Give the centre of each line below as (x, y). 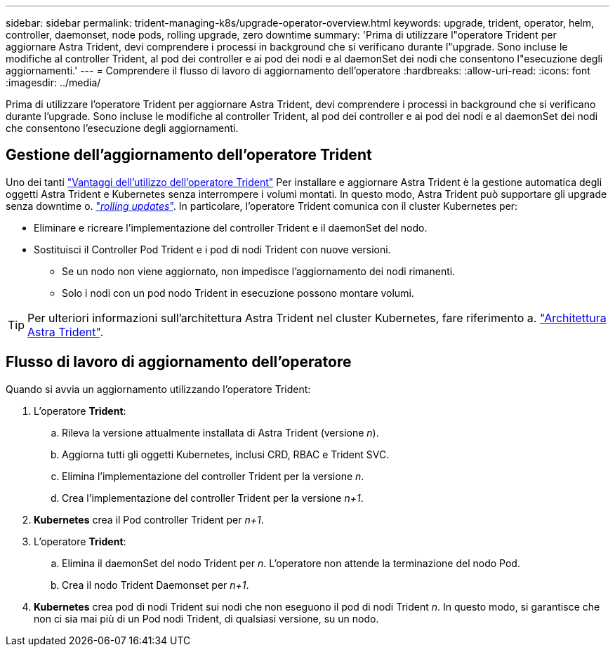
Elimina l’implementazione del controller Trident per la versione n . (213, 476)
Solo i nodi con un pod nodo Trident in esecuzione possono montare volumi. (238, 293)
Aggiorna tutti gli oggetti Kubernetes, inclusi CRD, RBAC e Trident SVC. (226, 454)
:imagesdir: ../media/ (53, 82)
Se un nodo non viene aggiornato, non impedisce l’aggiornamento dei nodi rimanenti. (259, 271)
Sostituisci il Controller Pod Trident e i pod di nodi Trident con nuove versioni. (212, 249)
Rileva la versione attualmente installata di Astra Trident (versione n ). (220, 432)
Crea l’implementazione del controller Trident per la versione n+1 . (213, 498)
